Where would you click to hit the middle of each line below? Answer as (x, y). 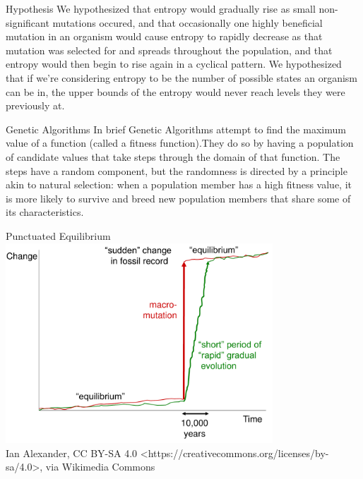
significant (28, 22)
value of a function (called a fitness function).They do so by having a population (180, 143)
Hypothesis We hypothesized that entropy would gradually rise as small (161, 8)
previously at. (35, 105)
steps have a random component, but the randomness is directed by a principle (177, 170)
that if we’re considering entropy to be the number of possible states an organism (182, 77)
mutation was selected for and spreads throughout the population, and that (169, 50)
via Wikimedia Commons (100, 467)
